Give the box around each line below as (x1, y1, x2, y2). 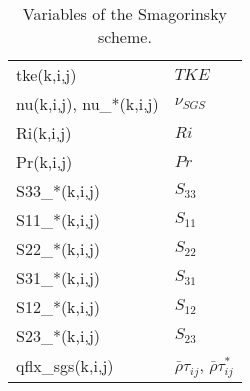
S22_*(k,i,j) (16, 237, 101, 260)
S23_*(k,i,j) (16, 324, 101, 347)
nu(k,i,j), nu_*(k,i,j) (16, 92, 159, 115)
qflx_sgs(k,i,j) (16, 353, 114, 377)
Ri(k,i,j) (16, 121, 72, 144)
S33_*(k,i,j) (16, 179, 101, 202)
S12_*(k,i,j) (16, 295, 101, 318)
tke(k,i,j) (16, 63, 77, 86)
